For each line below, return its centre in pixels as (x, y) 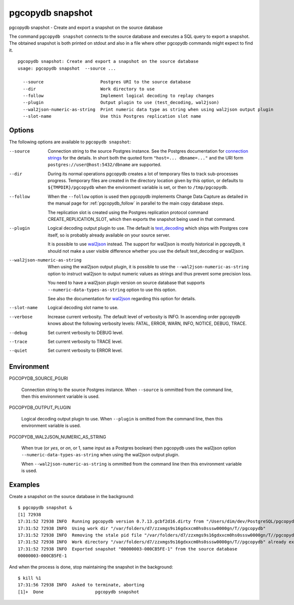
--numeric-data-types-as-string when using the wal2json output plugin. (100, 455)
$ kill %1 (29, 578)
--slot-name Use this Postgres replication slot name (112, 116)
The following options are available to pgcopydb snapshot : (70, 142)
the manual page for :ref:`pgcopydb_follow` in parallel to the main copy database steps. (136, 203)
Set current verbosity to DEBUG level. (86, 332)
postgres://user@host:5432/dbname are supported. (105, 165)
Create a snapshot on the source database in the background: (72, 497)
